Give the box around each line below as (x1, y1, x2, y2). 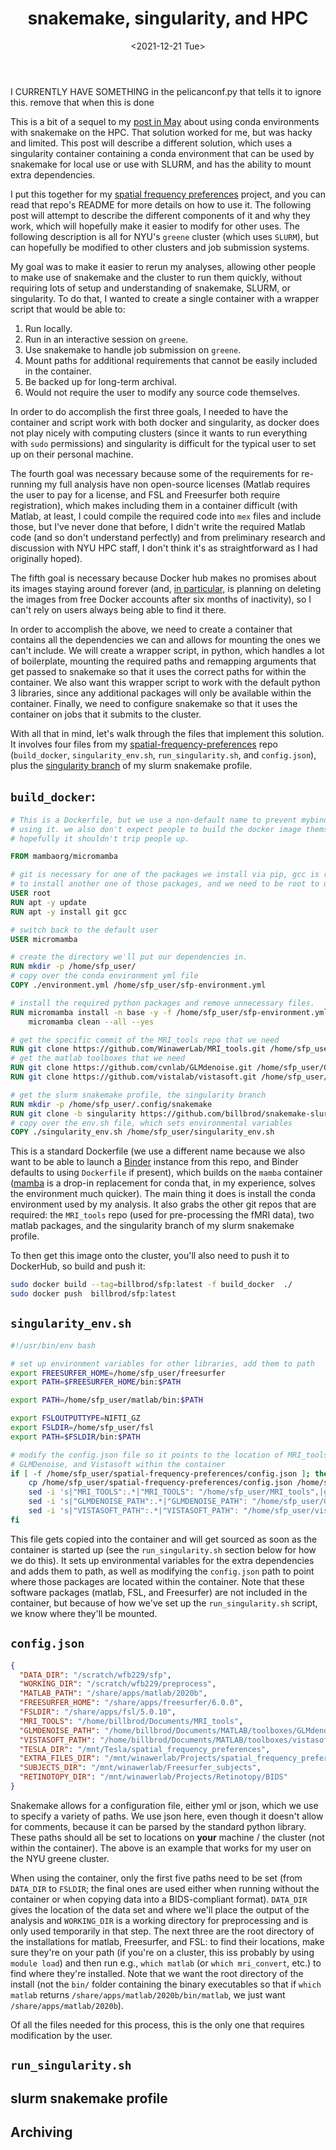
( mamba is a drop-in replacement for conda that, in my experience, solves (10, 1177, 316, 1189)
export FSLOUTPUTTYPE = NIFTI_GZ (10, 1413, 141, 1424)
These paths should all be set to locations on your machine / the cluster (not (10, 1831, 325, 1843)
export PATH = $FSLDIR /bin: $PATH (10, 1432, 141, 1442)
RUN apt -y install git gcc (10, 907, 128, 917)
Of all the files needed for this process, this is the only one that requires (10, 2018, 305, 2031)
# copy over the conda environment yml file (10, 971, 199, 981)
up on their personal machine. (10, 448, 134, 460)
